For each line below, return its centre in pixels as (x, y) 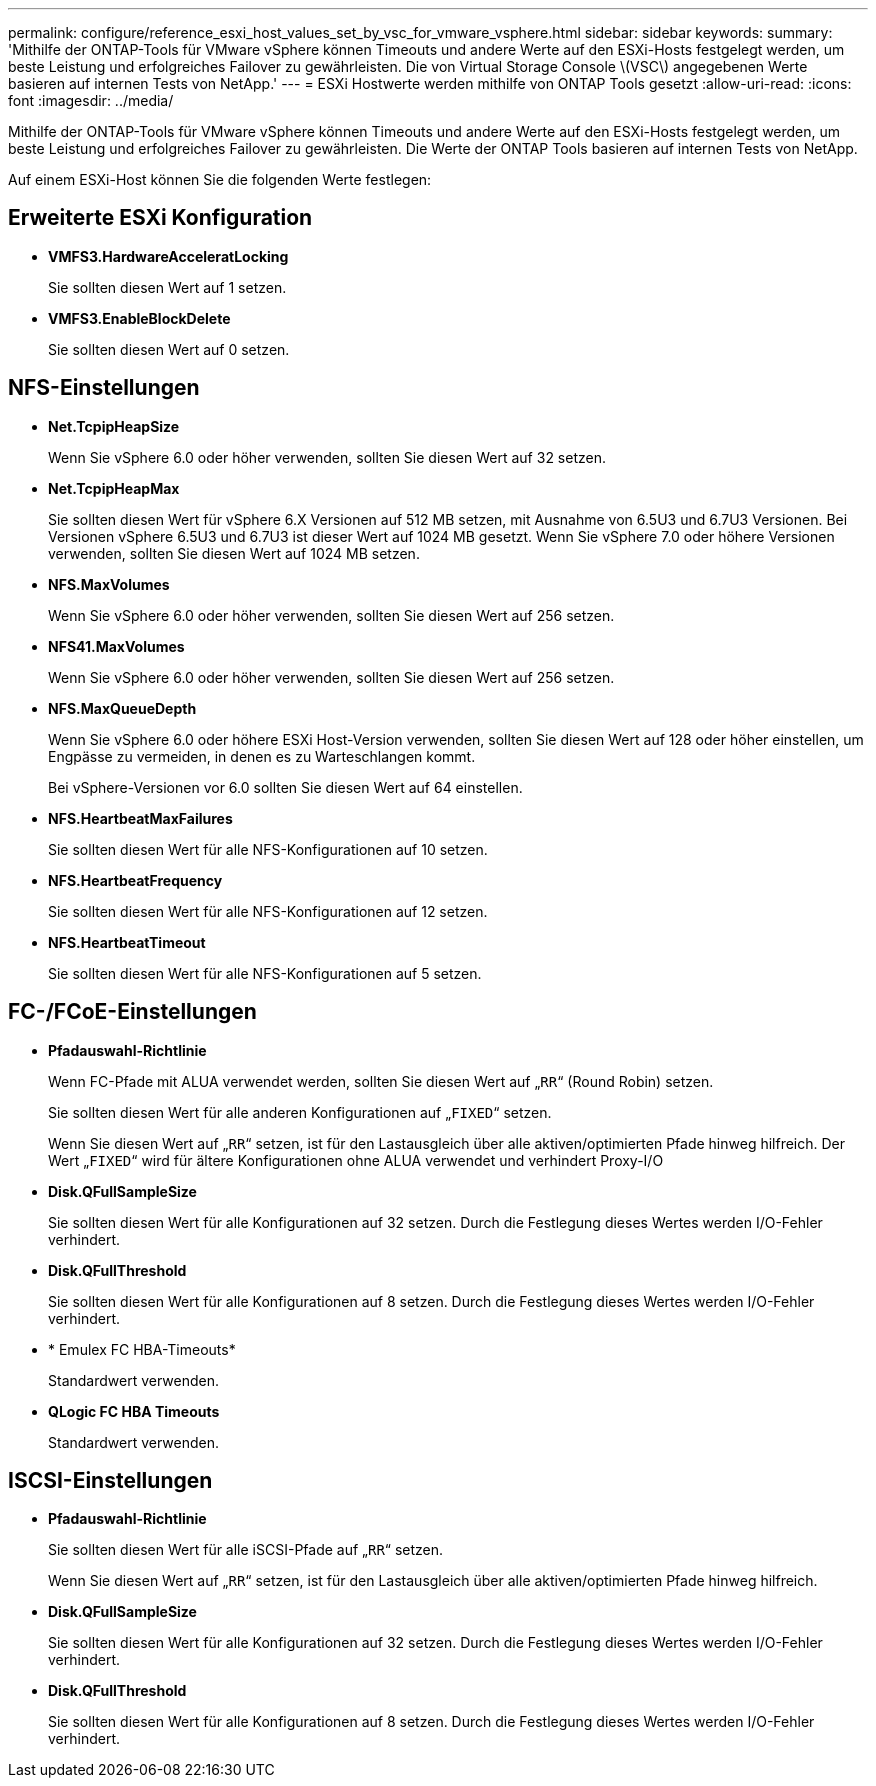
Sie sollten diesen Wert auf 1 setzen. (167, 287)
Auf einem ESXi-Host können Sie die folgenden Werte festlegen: (220, 179)
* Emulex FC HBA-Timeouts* (142, 1349)
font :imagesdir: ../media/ (91, 100)
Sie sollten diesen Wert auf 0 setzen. (169, 349)
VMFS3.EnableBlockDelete (139, 318)
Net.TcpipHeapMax (114, 488)
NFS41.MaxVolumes (116, 646)
